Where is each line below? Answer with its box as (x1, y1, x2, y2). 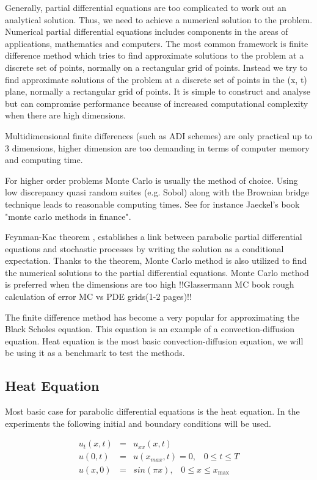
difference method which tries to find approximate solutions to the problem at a (5, 49, 304, 62)
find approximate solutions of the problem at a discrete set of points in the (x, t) (5, 73, 307, 85)
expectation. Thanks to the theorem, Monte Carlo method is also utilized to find (5, 254, 307, 267)
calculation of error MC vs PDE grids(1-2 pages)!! (5, 290, 192, 303)
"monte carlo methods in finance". (5, 209, 131, 222)
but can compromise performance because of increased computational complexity (5, 96, 308, 109)
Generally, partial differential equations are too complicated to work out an (5, 1, 286, 13)
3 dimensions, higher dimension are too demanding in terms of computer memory (5, 141, 310, 154)
